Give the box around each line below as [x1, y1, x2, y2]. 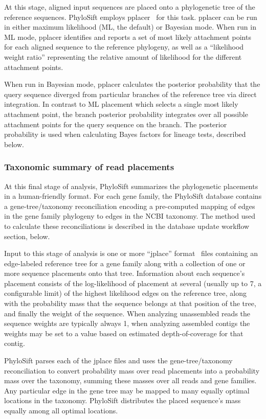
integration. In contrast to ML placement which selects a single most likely [4, 99, 238, 109]
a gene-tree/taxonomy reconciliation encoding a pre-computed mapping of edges [4, 200, 255, 211]
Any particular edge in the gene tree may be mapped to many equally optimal [4, 385, 250, 395]
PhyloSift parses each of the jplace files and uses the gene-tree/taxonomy [4, 355, 233, 366]
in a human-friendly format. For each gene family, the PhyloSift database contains [4, 191, 262, 201]
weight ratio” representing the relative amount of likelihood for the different [4, 51, 242, 62]
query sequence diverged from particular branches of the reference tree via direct [4, 88, 257, 99]
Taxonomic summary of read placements [4, 160, 174, 173]
